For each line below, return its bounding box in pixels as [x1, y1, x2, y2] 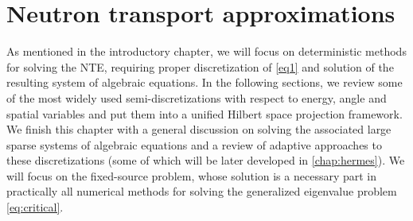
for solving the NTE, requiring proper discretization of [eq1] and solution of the [6, 58, 394, 75]
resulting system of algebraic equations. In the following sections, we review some [6, 74, 403, 91]
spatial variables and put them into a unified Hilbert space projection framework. [6, 105, 403, 122]
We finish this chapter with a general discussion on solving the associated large [6, 121, 392, 138]
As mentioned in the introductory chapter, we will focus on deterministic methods [6, 43, 407, 60]
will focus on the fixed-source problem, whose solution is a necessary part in [6, 167, 377, 184]
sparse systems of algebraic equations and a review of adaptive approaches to [6, 136, 382, 153]
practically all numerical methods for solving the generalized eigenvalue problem [6, 183, 397, 200]
